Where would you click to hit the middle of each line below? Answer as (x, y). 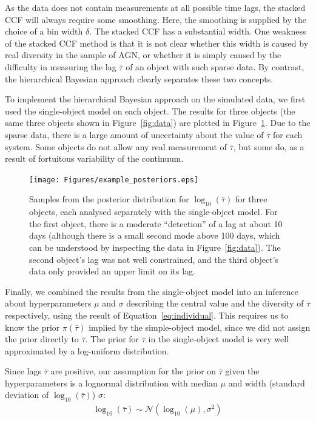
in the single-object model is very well (219, 339)
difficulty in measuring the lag (61, 66)
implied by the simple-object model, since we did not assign (200, 327)
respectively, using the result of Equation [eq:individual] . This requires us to (147, 315)
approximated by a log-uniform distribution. (87, 350)
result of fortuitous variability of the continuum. (94, 158)
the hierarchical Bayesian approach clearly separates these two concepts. (139, 78)
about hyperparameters (48, 303)
